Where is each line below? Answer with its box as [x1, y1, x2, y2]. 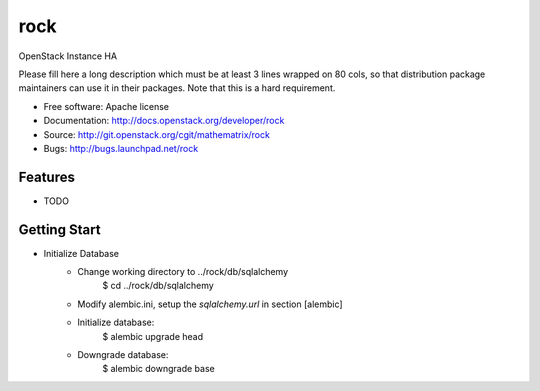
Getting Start [18, 221, 101, 238]
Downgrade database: [77, 349, 169, 361]
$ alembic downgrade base [102, 363, 215, 375]
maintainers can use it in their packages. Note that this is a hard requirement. [18, 82, 336, 94]
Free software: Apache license [43, 100, 170, 112]
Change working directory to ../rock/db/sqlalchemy [77, 266, 289, 278]
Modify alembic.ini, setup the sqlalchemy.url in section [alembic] [77, 298, 344, 310]
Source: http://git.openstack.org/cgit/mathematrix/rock [43, 128, 270, 140]
